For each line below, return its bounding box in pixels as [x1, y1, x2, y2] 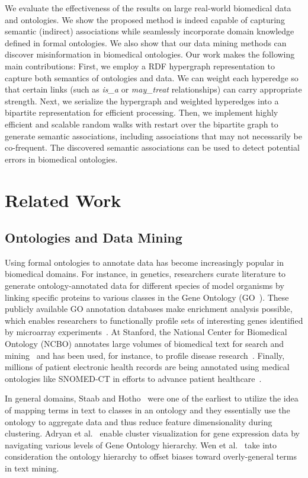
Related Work [5, 187, 121, 212]
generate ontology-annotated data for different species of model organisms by [5, 279, 284, 292]
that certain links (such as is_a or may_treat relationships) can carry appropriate [5, 83, 302, 95]
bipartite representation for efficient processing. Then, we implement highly [5, 106, 278, 119]
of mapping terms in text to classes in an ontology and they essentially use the [5, 404, 290, 416]
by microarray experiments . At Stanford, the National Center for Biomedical [5, 326, 287, 338]
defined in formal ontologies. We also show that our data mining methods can [5, 36, 287, 49]
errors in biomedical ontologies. [5, 152, 118, 165]
